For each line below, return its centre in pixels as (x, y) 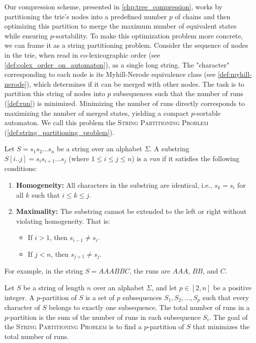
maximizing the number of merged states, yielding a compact (97, 113)
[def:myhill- (235, 74)
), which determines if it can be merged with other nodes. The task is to (135, 84)
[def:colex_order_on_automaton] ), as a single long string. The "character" (117, 64)
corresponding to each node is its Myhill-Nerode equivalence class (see (110, 74)
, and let (164, 287)
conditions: (21, 168)
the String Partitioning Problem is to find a (73, 326)
